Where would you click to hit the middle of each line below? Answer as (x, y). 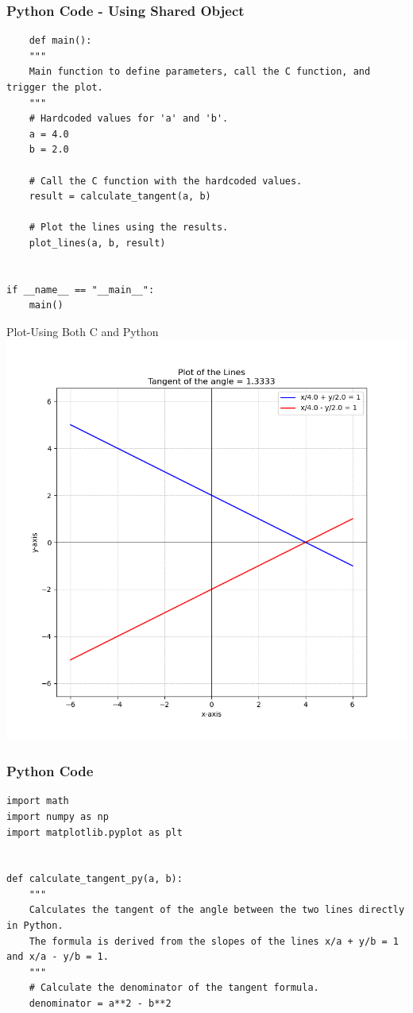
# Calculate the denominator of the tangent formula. (174, 988)
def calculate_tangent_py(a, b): (95, 879)
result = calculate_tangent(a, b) (120, 197)
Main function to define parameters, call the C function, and (200, 72)
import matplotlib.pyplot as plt (95, 832)
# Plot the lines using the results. (129, 228)
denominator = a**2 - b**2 (100, 1004)
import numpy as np (58, 816)
